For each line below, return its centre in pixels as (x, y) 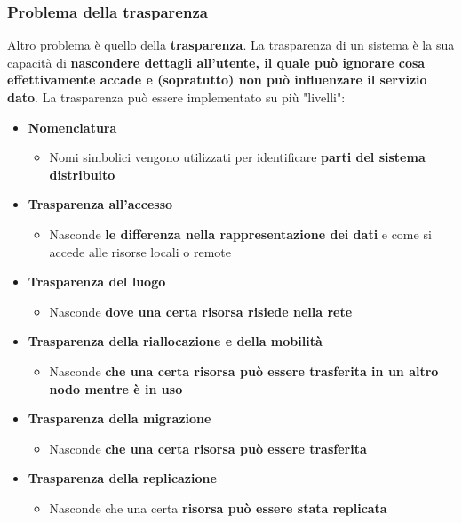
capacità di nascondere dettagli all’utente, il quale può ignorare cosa (216, 62)
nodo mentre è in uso (116, 388)
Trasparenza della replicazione (122, 478)
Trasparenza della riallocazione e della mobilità (175, 341)
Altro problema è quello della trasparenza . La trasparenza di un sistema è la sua (231, 45)
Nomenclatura (72, 127)
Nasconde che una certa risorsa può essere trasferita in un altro (244, 370)
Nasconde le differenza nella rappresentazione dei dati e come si (240, 233)
